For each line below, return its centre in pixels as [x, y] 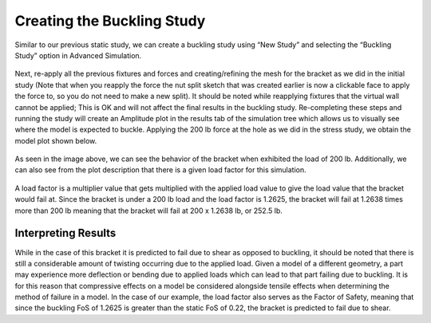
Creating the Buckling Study [110, 21]
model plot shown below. [56, 140]
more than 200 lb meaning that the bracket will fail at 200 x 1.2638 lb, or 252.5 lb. [148, 211]
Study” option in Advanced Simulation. [78, 55]
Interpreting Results [65, 233]
